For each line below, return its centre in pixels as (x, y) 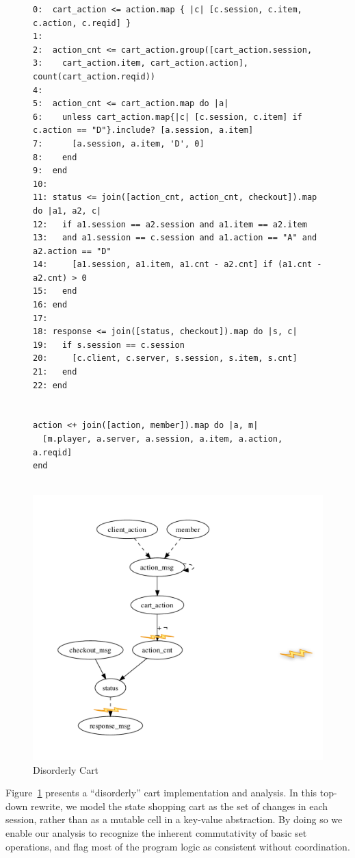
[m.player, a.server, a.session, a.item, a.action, (163, 439)
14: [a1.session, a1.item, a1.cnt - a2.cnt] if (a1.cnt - (177, 265)
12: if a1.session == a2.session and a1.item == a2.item (170, 224)
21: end (55, 372)
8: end (55, 157)
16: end (50, 305)
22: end (50, 385)
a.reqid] (53, 452)
